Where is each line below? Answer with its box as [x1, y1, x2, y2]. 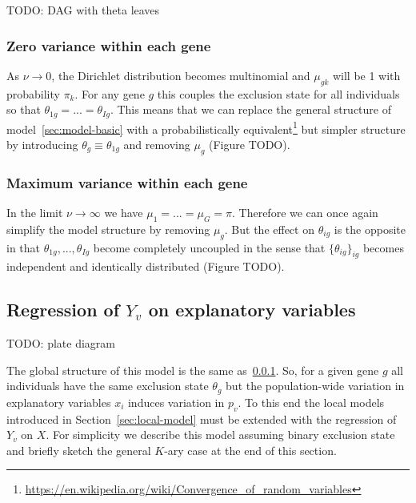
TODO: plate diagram [6, 335, 115, 352]
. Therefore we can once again [232, 203, 378, 220]
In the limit [6, 203, 63, 220]
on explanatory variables [148, 297, 356, 322]
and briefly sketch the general [6, 441, 151, 458]
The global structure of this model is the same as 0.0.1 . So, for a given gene [6, 361, 379, 378]
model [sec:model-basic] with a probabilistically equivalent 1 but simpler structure [6, 118, 406, 137]
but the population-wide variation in [226, 377, 405, 394]
